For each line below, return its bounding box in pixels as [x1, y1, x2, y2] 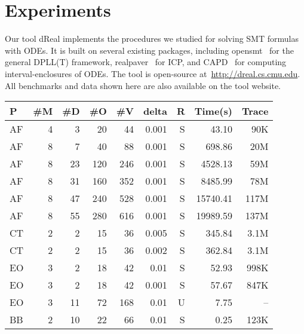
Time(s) [194, 104, 232, 118]
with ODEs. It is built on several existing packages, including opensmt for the [5, 44, 294, 56]
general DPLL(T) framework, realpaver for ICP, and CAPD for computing [5, 56, 287, 68]
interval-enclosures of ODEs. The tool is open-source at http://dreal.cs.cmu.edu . [5, 67, 300, 79]
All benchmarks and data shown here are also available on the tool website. [5, 79, 281, 91]
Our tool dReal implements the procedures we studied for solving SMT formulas [5, 32, 299, 45]
